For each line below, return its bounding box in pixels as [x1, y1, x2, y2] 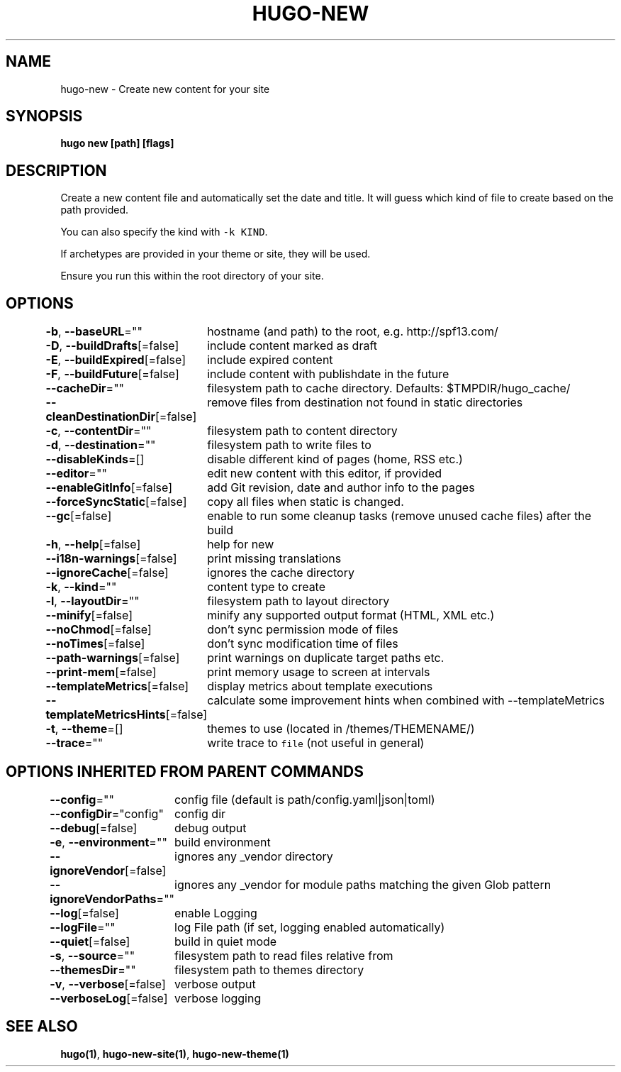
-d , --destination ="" [45, 438, 156, 453]
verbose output [174, 976, 256, 991]
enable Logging [174, 905, 257, 920]
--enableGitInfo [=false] [45, 480, 173, 495]
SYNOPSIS [6, 107, 83, 126]
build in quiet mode [174, 934, 277, 949]
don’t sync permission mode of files [207, 622, 398, 637]
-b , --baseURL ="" [45, 324, 142, 339]
